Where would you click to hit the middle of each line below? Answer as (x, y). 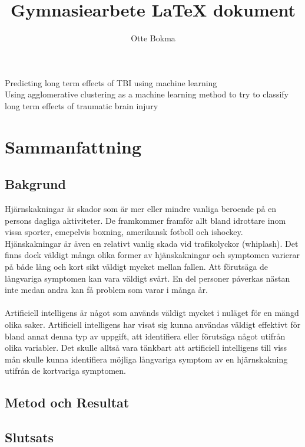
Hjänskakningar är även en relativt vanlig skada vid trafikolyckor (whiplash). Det (152, 243)
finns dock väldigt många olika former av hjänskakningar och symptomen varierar (152, 255)
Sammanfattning (73, 146)
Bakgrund (35, 184)
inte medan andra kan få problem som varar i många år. (106, 290)
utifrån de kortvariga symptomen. (65, 371)
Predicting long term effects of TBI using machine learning (111, 82)
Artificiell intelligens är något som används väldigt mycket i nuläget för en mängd (152, 313)
